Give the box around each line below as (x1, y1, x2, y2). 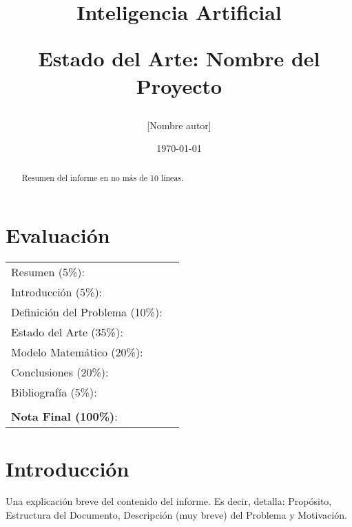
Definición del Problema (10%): (11, 304, 163, 320)
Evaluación (6, 221, 110, 249)
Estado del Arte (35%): (11, 324, 123, 341)
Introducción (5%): (11, 284, 103, 300)
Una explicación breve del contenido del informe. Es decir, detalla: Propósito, (6, 494, 332, 508)
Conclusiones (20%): (11, 364, 109, 381)
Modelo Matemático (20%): (11, 344, 143, 361)
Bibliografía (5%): (11, 384, 97, 401)
